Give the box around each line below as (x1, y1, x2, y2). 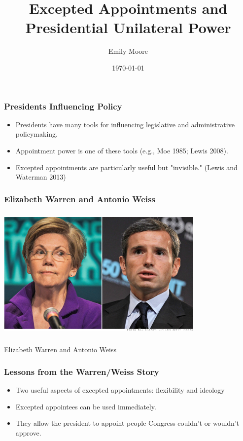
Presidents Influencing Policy (4, 100, 122, 112)
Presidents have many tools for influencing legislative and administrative (15, 119, 235, 129)
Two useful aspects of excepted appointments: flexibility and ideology (15, 384, 225, 395)
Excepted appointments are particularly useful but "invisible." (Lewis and (15, 162, 238, 172)
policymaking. (15, 129, 58, 139)
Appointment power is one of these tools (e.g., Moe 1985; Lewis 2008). (15, 145, 228, 155)
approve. (15, 427, 41, 438)
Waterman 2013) (15, 172, 66, 182)
